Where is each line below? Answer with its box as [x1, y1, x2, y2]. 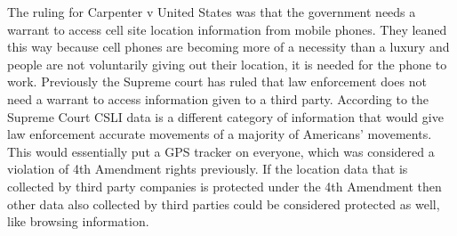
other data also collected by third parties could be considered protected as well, [7, 194, 440, 213]
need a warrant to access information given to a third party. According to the [7, 89, 429, 108]
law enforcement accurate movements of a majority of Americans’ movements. [7, 125, 432, 143]
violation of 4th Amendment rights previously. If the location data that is [7, 159, 408, 178]
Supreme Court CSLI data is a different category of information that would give [7, 107, 444, 126]
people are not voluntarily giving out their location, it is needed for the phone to [7, 54, 447, 73]
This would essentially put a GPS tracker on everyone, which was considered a [7, 142, 435, 160]
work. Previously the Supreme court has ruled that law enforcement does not [7, 72, 427, 91]
